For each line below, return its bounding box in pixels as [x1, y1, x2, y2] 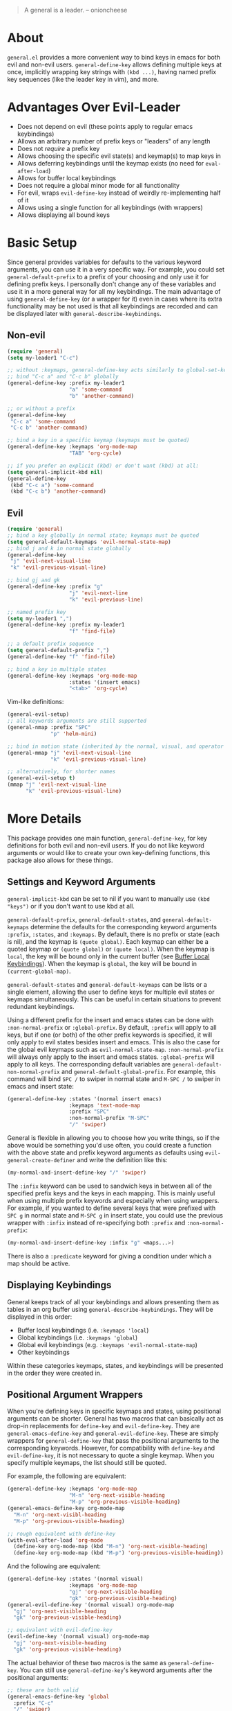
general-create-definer [7, 1157, 76, 1164]
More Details [7, 811, 81, 827]
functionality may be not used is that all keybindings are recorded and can [7, 301, 218, 310]
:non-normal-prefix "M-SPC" [68, 1115, 150, 1122]
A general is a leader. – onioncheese [23, 6, 128, 14]
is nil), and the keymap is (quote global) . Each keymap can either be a [7, 937, 209, 945]
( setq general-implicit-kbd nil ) [7, 468, 104, 475]
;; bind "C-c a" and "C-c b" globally [7, 374, 119, 380]
